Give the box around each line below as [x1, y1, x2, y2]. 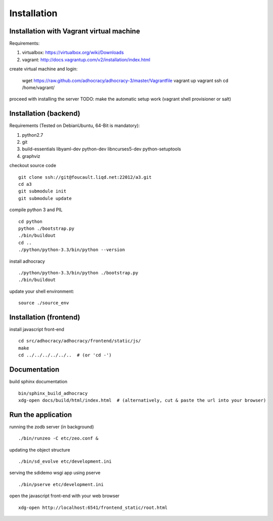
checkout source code [9, 163, 57, 169]
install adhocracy [9, 258, 45, 264]
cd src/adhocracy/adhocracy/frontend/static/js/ [18, 338, 141, 344]
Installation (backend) [9, 109, 80, 118]
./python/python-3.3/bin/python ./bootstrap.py [18, 270, 139, 275]
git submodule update [18, 195, 72, 201]
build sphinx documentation [9, 379, 68, 385]
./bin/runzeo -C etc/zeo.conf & [18, 435, 99, 442]
